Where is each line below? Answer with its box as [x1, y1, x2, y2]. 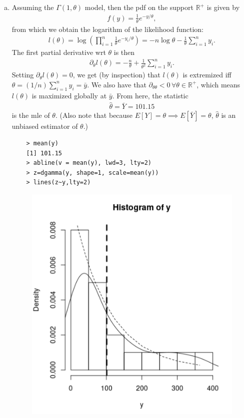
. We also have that [87, 79, 146, 89]
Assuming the [11, 2, 54, 12]
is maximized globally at [31, 90, 107, 100]
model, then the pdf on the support [84, 2, 193, 12]
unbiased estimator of [11, 121, 78, 131]
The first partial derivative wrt [11, 47, 106, 57]
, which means [196, 79, 240, 89]
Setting [11, 69, 34, 80]
